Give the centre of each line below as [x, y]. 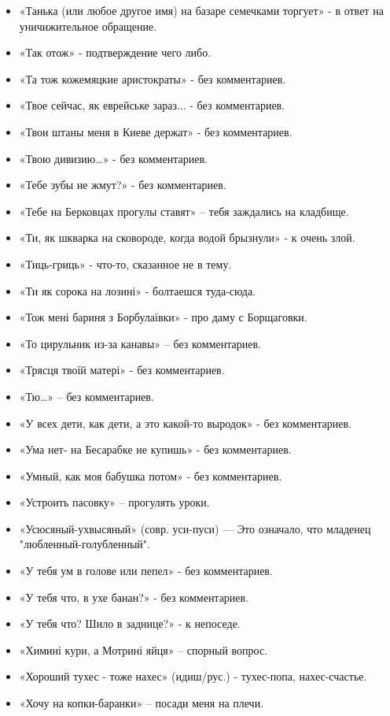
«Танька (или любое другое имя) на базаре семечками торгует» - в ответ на [201, 10]
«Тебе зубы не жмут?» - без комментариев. [123, 185]
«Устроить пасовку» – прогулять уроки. [114, 502]
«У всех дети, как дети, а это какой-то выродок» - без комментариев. [185, 423]
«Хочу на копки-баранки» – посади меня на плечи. [142, 703]
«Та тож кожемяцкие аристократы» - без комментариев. [153, 78]
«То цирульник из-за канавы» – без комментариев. [140, 343]
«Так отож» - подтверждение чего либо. [115, 52]
